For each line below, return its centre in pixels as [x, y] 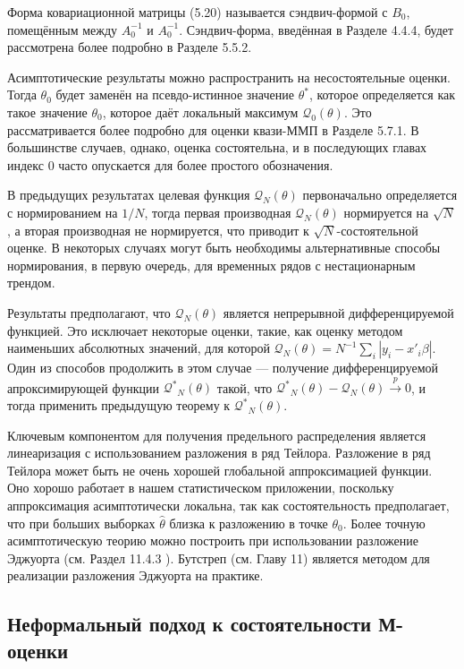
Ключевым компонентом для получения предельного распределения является [217, 435]
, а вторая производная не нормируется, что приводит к [158, 230]
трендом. [31, 283]
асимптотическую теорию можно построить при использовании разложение [213, 540]
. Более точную [384, 523]
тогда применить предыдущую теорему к [119, 405]
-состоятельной [377, 230]
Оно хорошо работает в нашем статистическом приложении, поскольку [201, 488]
